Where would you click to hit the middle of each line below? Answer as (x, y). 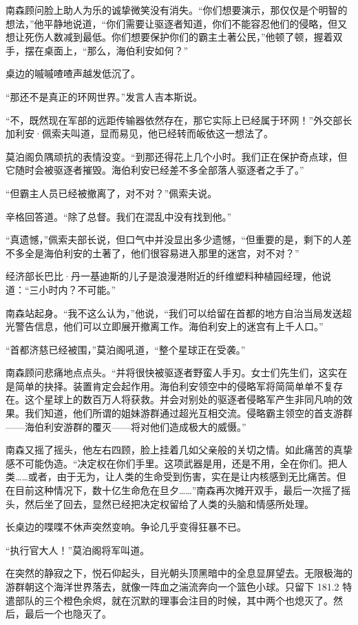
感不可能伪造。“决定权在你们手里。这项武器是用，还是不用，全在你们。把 (172, 463)
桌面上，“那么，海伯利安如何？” (116, 50)
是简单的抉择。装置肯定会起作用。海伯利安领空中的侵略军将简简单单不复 (169, 386)
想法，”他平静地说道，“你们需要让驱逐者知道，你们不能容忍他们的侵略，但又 (177, 23)
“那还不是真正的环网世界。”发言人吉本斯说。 (104, 96)
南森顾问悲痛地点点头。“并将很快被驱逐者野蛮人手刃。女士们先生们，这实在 (177, 372)
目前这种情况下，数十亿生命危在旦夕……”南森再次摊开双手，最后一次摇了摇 (183, 490)
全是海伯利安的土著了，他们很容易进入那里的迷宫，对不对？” (162, 253)
